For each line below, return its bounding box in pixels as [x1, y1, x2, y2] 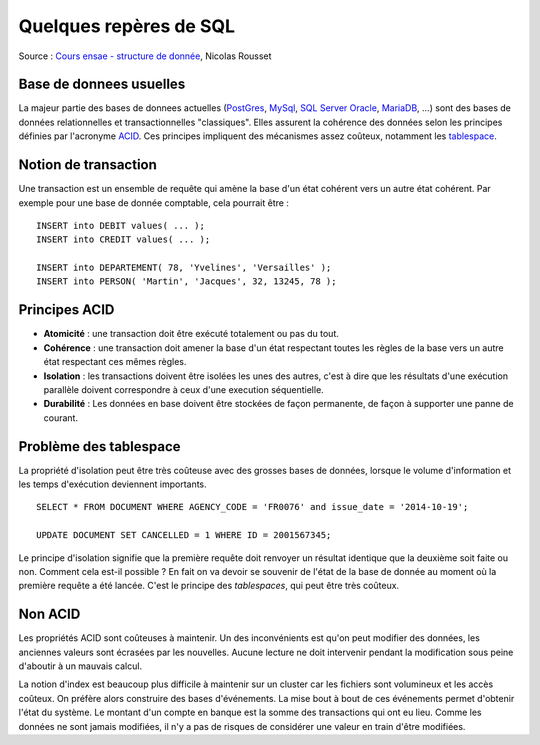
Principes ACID [18, 301, 115, 319]
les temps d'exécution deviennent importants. [18, 478, 207, 490]
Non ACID [18, 606, 81, 623]
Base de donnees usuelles [18, 76, 186, 93]
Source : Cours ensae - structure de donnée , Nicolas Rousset [18, 50, 272, 62]
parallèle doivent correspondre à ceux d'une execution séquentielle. [43, 383, 324, 395]
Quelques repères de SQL [18, 15, 235, 37]
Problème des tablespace [18, 438, 181, 455]
